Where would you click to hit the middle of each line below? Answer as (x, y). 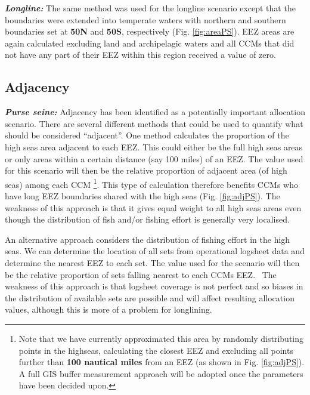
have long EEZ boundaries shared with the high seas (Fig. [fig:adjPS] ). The (142, 195)
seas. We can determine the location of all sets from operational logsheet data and (155, 251)
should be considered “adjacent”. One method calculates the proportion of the (147, 135)
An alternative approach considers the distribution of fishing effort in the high (148, 239)
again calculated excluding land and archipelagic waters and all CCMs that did (150, 43)
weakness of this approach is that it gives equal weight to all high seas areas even (153, 207)
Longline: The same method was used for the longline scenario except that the (150, 8)
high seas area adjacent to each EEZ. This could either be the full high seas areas (154, 146)
